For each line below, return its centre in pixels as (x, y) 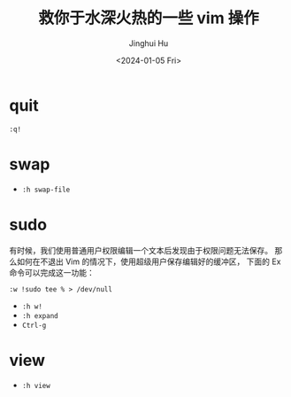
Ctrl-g (34, 325)
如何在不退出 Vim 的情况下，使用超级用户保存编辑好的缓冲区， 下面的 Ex (149, 261)
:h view (36, 385)
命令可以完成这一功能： (52, 272)
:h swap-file (46, 190)
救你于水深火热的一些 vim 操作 (149, 18)
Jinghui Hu (149, 43)
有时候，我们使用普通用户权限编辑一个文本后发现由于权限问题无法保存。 (141, 250)
